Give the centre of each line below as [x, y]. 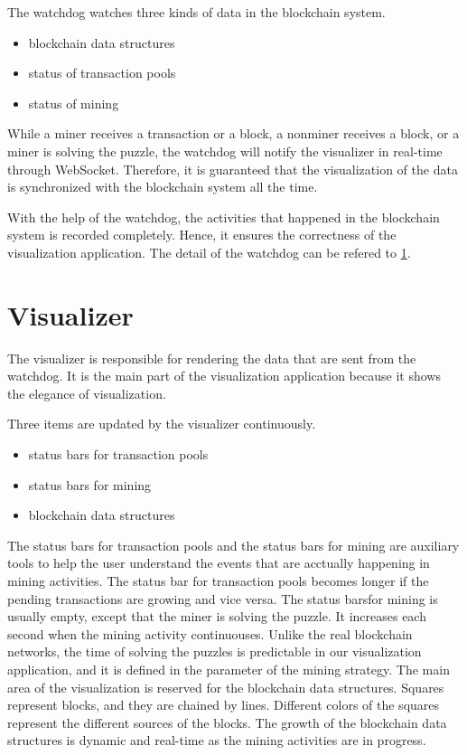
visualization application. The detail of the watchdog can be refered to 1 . [209, 252]
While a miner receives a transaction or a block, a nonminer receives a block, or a [233, 133]
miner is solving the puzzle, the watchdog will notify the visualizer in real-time [225, 151]
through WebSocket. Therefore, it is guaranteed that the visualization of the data [233, 169]
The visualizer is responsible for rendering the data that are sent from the [212, 358]
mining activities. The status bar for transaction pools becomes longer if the [218, 580]
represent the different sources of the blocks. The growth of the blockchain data [227, 722]
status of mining [74, 103]
